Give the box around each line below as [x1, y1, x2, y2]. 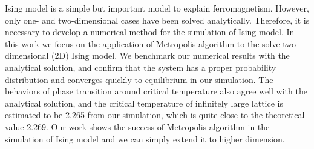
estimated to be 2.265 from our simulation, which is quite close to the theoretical [5, 108, 305, 121]
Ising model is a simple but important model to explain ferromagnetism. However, [5, 2, 309, 14]
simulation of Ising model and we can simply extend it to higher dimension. [5, 132, 285, 145]
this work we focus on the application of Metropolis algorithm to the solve [5, 37, 280, 50]
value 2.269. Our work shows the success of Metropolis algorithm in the [5, 120, 270, 133]
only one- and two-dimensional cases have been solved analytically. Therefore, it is [5, 13, 310, 26]
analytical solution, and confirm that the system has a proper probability [5, 61, 276, 73]
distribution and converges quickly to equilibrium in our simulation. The [5, 73, 273, 85]
